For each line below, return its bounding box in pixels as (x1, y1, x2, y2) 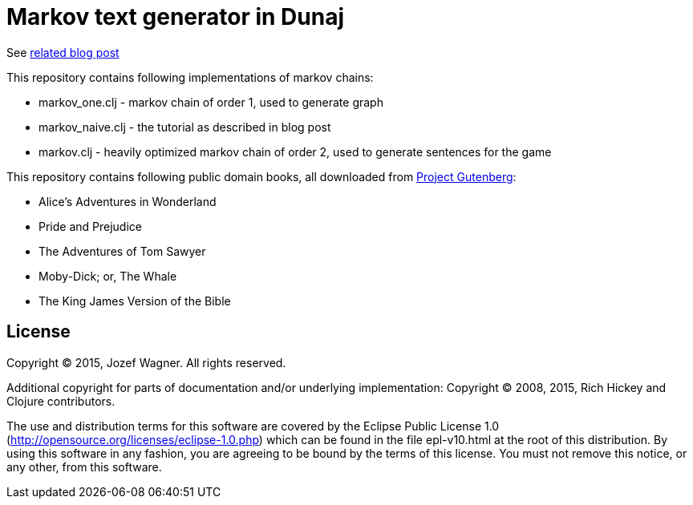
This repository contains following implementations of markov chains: (6, 70, 374, 84)
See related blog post (6, 45, 120, 59)
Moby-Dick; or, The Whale (38, 269, 177, 283)
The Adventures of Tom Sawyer (38, 244, 206, 258)
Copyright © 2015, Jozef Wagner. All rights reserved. (6, 355, 286, 370)
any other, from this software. (6, 459, 162, 474)
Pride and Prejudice (38, 219, 142, 233)
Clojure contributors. (6, 394, 115, 408)
